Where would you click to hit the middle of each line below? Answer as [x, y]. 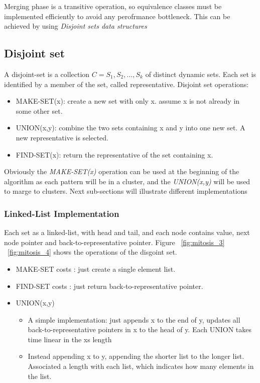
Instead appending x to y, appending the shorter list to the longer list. [136, 356]
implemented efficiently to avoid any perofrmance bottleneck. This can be [117, 16]
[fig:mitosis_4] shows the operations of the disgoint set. [92, 252]
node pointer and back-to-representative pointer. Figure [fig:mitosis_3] [114, 242]
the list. [40, 376]
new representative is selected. [62, 137]
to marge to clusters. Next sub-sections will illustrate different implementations [126, 191]
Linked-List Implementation [62, 213]
